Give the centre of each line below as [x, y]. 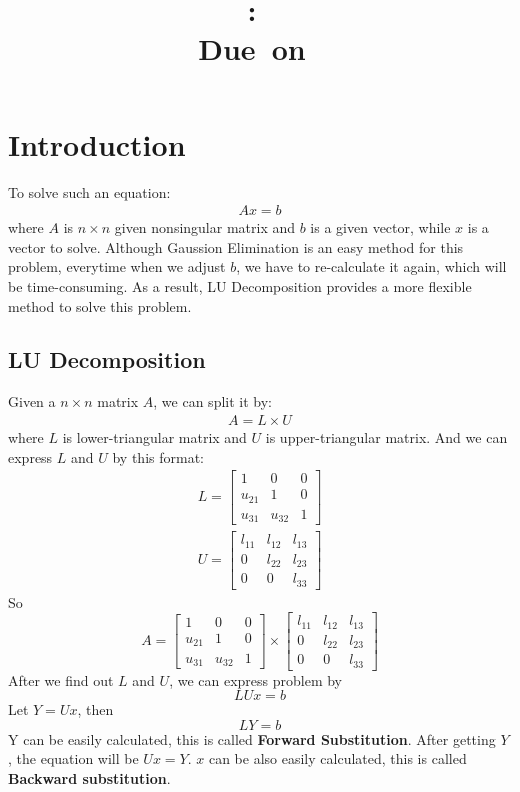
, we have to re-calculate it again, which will [371, 266]
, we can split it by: [212, 401]
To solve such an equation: [89, 191]
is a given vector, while [380, 227]
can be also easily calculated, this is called [337, 758]
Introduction [97, 143]
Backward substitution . [89, 778]
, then [95, 709]
